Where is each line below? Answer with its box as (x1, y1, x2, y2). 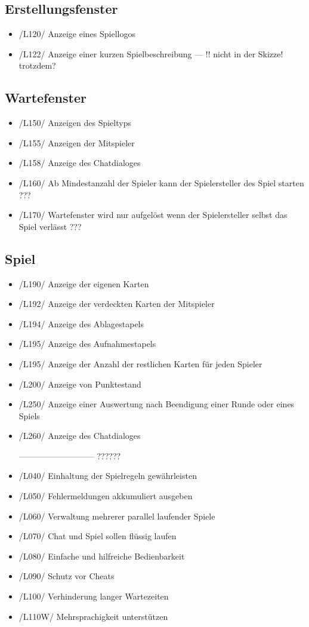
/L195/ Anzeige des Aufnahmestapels (18, 337, 156, 350)
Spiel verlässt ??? (18, 220, 82, 232)
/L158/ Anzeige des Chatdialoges (18, 156, 141, 169)
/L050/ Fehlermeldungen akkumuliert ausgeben (18, 490, 193, 502)
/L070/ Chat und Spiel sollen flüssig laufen (18, 530, 177, 542)
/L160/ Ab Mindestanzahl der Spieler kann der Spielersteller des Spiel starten (18, 176, 304, 189)
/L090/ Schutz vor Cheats (18, 570, 115, 582)
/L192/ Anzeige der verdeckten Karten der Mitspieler (18, 297, 215, 310)
